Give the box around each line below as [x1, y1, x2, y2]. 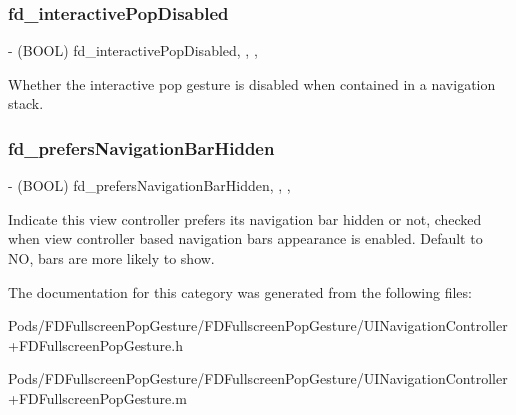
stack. [8, 93, 44, 114]
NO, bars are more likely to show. [8, 248, 215, 268]
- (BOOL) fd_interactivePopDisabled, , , [8, 40, 258, 61]
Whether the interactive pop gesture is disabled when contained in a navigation [8, 73, 496, 94]
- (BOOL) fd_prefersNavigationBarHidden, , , [8, 175, 291, 196]
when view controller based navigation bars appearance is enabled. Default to [8, 228, 483, 249]
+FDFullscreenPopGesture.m [8, 387, 187, 408]
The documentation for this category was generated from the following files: [8, 281, 472, 302]
